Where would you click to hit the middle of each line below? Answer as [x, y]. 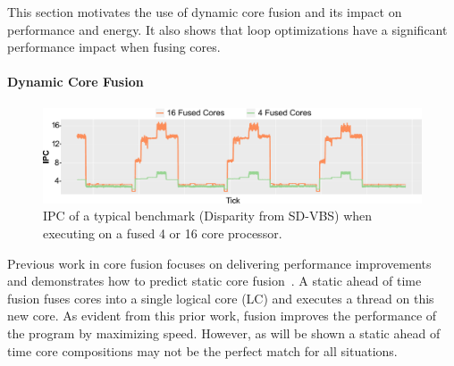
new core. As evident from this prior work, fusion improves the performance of [222, 316]
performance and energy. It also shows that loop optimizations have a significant [227, 29]
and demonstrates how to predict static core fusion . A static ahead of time [214, 281]
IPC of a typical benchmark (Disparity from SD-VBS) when [208, 216]
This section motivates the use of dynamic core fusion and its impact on [205, 12]
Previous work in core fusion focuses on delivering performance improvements [219, 263]
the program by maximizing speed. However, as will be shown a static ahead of [224, 333]
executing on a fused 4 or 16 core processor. [163, 233]
